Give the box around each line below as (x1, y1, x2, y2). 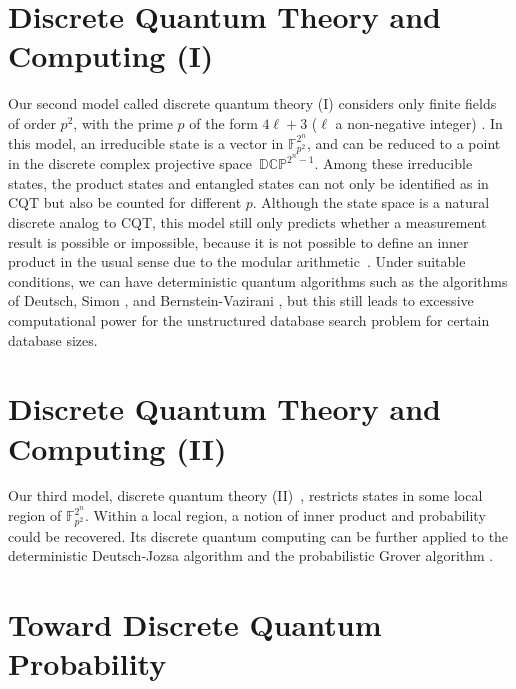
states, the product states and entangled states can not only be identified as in (8, 172, 489, 193)
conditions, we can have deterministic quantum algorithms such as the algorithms (8, 270, 508, 291)
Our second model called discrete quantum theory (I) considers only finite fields (8, 93, 497, 114)
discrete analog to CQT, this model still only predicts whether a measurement (8, 211, 487, 232)
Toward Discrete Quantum (8, 604, 382, 645)
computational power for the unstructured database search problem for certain (8, 309, 490, 330)
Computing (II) (8, 427, 227, 468)
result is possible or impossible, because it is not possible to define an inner (8, 231, 469, 252)
